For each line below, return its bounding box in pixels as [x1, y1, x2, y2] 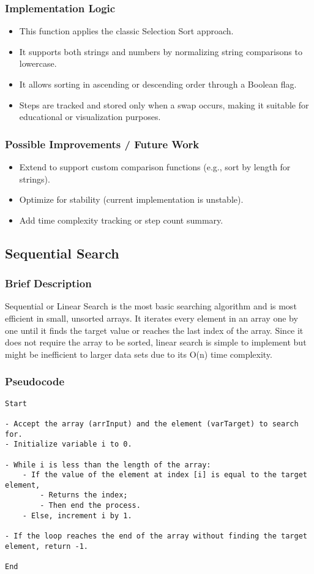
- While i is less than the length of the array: [5, 460, 211, 469]
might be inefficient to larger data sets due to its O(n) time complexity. [5, 347, 272, 360]
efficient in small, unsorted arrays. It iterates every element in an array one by [5, 311, 298, 324]
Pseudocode [5, 374, 65, 389]
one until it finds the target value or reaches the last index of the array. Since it [5, 323, 304, 336]
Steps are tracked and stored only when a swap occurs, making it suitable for [19, 98, 309, 111]
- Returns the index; [40, 491, 128, 500]
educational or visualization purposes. [19, 110, 161, 123]
